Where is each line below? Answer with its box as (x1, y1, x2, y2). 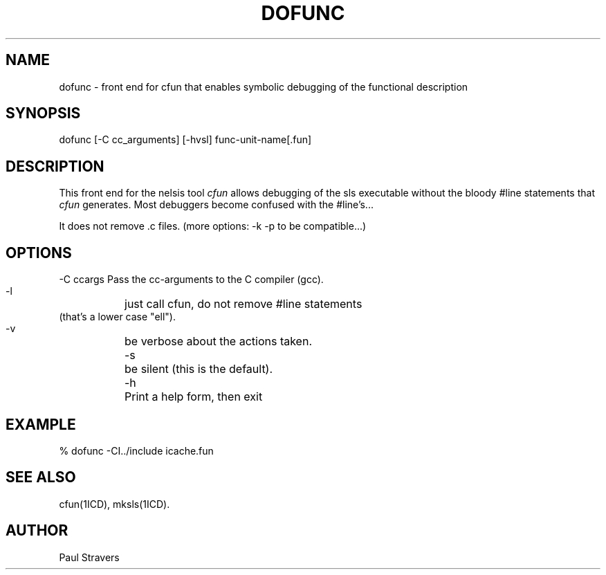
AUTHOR (6, 522, 68, 540)
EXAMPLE (6, 415, 76, 433)
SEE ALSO (6, 468, 76, 486)
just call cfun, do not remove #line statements (125, 297, 362, 311)
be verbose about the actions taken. (125, 334, 312, 349)
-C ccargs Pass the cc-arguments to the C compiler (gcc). (59, 273, 324, 286)
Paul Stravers (59, 551, 120, 563)
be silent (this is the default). (125, 362, 273, 376)
